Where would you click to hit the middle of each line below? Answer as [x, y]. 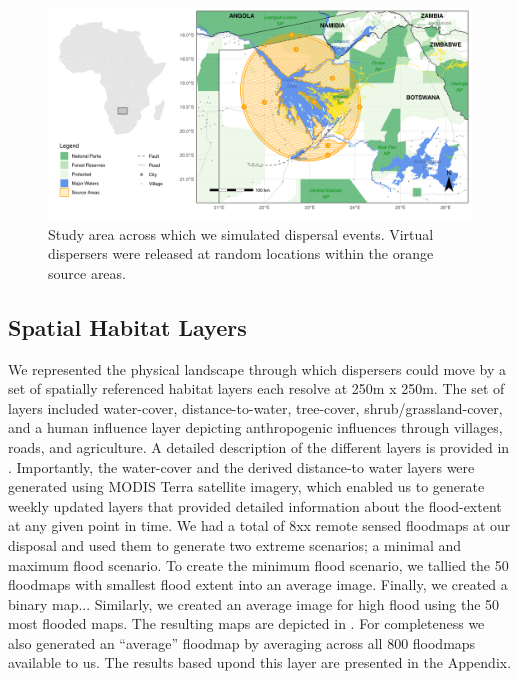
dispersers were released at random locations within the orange [241, 253]
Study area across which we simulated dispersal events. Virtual [241, 233]
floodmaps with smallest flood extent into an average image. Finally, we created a [258, 584]
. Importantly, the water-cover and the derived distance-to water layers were [241, 466]
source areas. [87, 272]
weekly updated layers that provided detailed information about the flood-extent [255, 505]
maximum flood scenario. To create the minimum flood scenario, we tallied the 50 [258, 564]
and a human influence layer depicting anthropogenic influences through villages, [255, 427]
